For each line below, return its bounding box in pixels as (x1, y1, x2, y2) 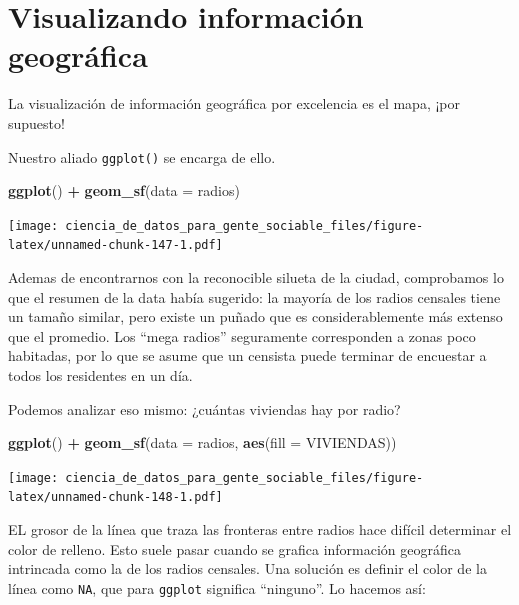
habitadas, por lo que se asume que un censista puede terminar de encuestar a (8, 345, 487, 366)
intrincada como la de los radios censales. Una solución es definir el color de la (8, 558, 487, 579)
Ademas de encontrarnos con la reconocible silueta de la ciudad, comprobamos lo (8, 267, 504, 288)
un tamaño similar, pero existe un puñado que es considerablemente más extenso (8, 306, 503, 327)
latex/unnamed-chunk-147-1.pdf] (8, 238, 223, 253)
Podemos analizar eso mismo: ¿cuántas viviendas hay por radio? (8, 398, 401, 419)
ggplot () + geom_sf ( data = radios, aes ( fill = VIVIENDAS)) (8, 432, 397, 453)
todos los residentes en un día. (8, 365, 193, 386)
